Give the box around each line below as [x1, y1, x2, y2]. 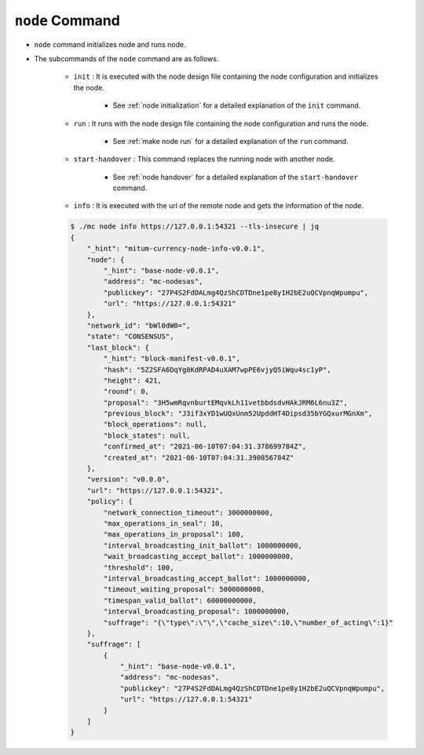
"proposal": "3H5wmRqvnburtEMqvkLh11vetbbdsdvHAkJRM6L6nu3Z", [103, 398, 349, 407]
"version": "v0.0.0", [86, 475, 170, 484]
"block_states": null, [103, 431, 192, 440]
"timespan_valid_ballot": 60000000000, [103, 596, 257, 605]
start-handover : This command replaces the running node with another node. [73, 154, 335, 164]
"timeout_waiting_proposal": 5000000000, [103, 585, 265, 594]
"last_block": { [86, 343, 149, 352]
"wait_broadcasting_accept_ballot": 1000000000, [103, 552, 294, 561]
